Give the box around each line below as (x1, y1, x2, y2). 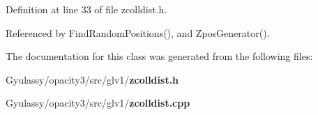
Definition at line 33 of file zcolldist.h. (6, 2, 167, 16)
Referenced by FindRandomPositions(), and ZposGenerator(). (6, 25, 270, 40)
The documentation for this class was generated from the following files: (6, 49, 313, 63)
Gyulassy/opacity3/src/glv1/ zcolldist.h (6, 72, 179, 86)
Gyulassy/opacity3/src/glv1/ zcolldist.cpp (6, 95, 190, 110)
